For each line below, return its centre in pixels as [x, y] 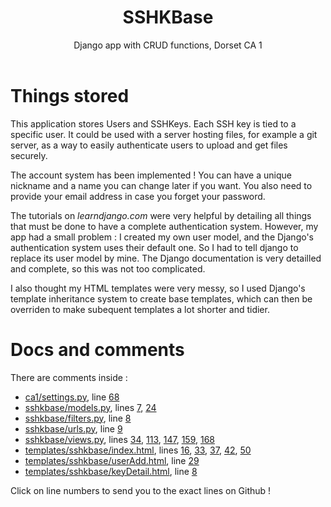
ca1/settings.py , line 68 [72, 397]
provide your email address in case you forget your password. [138, 196]
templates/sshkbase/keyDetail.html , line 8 [111, 471]
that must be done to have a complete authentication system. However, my [164, 226]
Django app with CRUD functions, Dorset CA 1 [168, 45]
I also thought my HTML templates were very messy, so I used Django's [158, 288]
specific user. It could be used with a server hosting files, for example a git [164, 134]
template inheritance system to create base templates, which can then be [161, 298]
